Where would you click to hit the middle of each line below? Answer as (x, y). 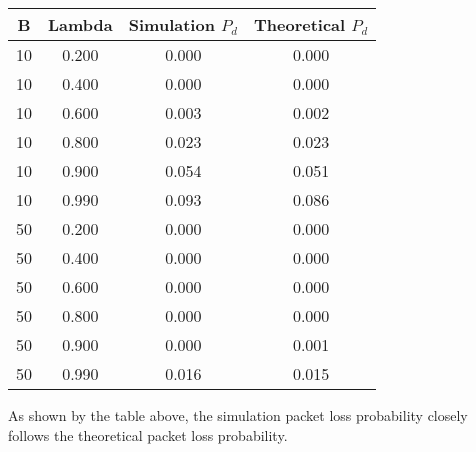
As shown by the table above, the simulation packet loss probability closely (238, 414)
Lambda (80, 24)
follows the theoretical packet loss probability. (148, 434)
